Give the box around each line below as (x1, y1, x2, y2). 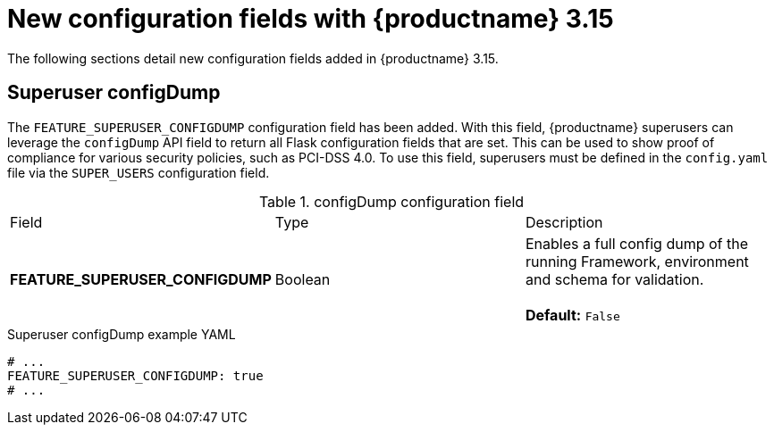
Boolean (274, 270, 331, 288)
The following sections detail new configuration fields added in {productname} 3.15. (7, 50, 499, 66)
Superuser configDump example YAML (7, 326, 236, 342)
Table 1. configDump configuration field (258, 192, 525, 211)
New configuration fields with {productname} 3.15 (7, 4, 614, 34)
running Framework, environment (525, 252, 749, 270)
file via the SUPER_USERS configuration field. (7, 164, 270, 180)
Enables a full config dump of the (525, 234, 748, 253)
